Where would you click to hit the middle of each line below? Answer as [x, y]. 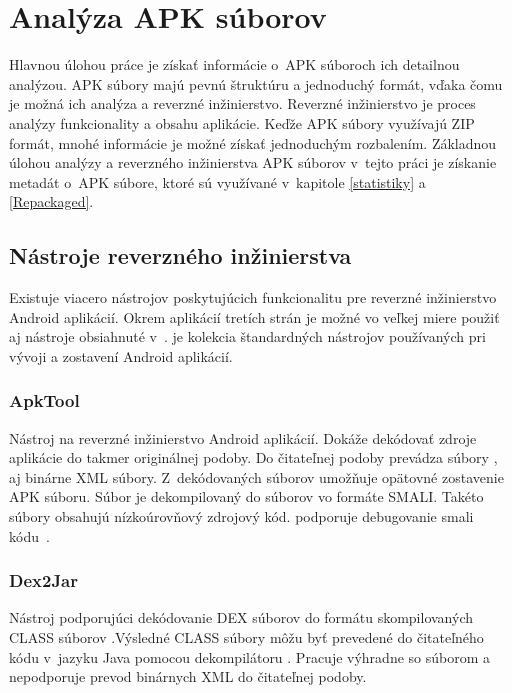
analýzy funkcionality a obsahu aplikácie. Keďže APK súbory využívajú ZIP [242, 122]
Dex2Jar [44, 580]
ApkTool [44, 400]
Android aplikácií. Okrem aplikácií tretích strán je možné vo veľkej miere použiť [254, 316]
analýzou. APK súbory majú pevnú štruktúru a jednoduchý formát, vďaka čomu [256, 83]
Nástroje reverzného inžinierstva [180, 255]
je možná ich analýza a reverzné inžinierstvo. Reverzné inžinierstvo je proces [242, 103]
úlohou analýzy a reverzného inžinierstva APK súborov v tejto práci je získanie [253, 162]
